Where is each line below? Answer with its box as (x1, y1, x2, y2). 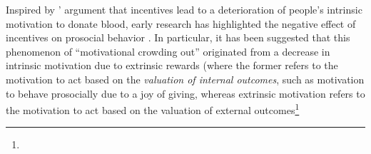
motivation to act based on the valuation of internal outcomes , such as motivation (6, 71, 365, 86)
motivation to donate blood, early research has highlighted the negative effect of (6, 16, 356, 31)
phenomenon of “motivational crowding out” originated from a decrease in (6, 43, 330, 58)
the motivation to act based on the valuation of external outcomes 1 (6, 101, 300, 117)
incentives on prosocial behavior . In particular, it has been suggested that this (6, 30, 350, 45)
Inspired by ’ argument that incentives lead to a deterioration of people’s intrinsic (6, 2, 362, 16)
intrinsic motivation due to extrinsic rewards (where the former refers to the (6, 58, 338, 73)
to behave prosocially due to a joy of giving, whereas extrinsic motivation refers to (6, 86, 365, 101)
